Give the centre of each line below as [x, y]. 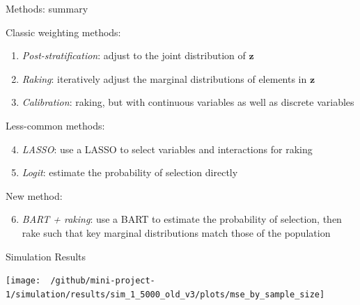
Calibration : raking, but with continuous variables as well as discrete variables [188, 102]
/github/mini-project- [103, 281]
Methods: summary [47, 8]
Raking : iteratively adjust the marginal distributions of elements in [164, 78]
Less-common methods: [55, 125]
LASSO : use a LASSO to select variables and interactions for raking [167, 149]
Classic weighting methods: [63, 32]
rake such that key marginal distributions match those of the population [176, 232]
